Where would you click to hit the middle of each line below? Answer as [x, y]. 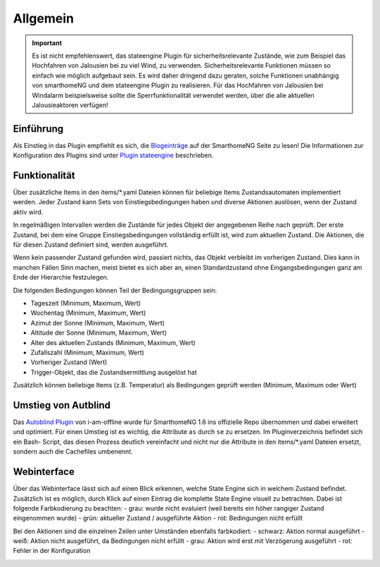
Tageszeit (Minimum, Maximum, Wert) [85, 303]
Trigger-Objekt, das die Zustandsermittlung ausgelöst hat [114, 372]
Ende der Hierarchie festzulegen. [61, 278]
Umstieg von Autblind [62, 405]
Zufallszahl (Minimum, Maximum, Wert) [87, 352]
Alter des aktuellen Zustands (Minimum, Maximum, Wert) [113, 342]
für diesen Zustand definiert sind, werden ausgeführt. [91, 245]
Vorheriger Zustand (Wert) [69, 362]
